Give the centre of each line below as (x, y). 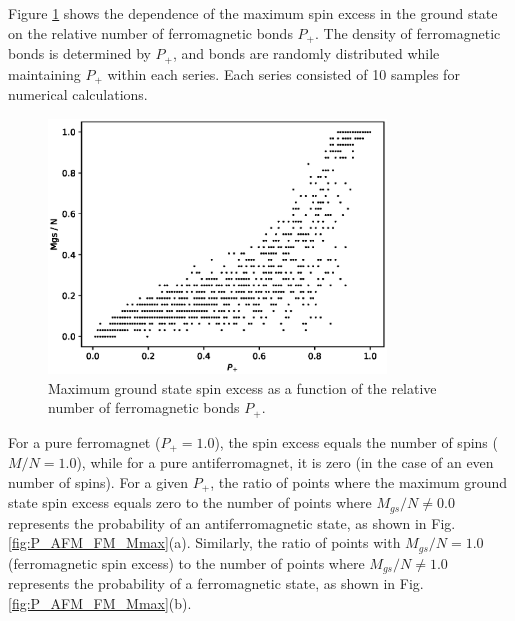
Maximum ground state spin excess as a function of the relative (242, 387)
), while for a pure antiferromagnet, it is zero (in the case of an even (285, 462)
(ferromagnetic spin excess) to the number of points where (186, 562)
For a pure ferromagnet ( (84, 441)
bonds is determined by (79, 53)
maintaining (44, 73)
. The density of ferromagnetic (407, 32)
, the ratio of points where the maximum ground (359, 481)
